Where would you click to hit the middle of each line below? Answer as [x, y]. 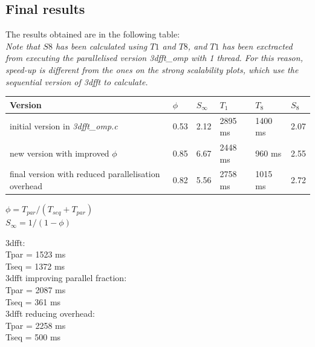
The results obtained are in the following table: [93, 34]
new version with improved [60, 153]
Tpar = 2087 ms [36, 290]
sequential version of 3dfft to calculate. [77, 81]
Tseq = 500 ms [33, 337]
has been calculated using [101, 46]
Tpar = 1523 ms [36, 254]
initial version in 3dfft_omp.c [64, 126]
